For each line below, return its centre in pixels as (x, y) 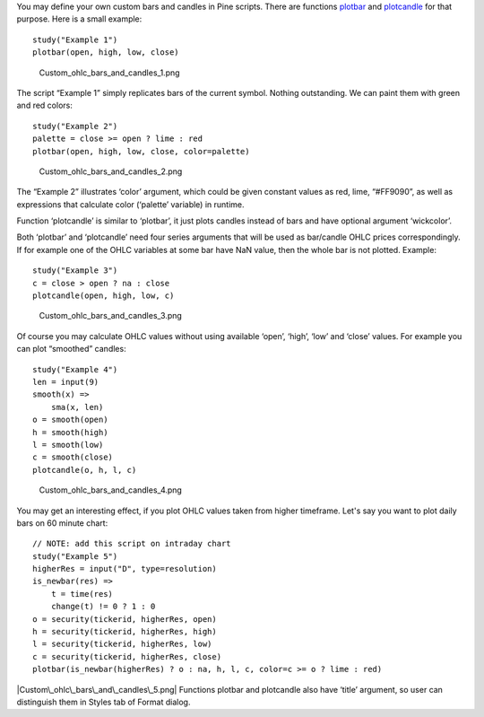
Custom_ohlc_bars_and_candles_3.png (111, 316)
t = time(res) (82, 594)
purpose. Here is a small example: (79, 19)
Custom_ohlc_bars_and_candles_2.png (111, 171)
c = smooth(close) (73, 457)
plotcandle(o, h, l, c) (85, 470)
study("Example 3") (75, 271)
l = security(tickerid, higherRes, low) (122, 644)
